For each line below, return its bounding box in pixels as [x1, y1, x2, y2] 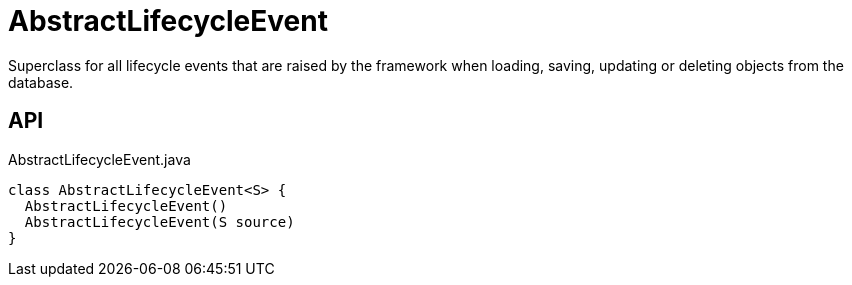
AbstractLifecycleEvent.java [8, 150, 191, 168]
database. [8, 73, 74, 91]
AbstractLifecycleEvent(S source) [24, 213, 295, 230]
